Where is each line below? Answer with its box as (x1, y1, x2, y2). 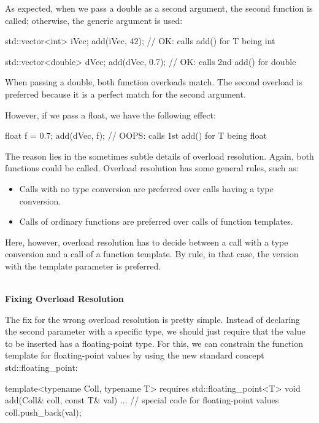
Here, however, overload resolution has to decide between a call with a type (5, 235, 288, 248)
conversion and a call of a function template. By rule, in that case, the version (5, 247, 299, 260)
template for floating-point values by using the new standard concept (5, 349, 264, 362)
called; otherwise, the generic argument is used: (5, 14, 183, 26)
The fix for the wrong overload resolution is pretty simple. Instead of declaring (5, 312, 300, 325)
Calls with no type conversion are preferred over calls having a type (19, 182, 274, 195)
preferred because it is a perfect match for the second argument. (5, 87, 246, 100)
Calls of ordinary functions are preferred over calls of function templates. (19, 215, 293, 228)
